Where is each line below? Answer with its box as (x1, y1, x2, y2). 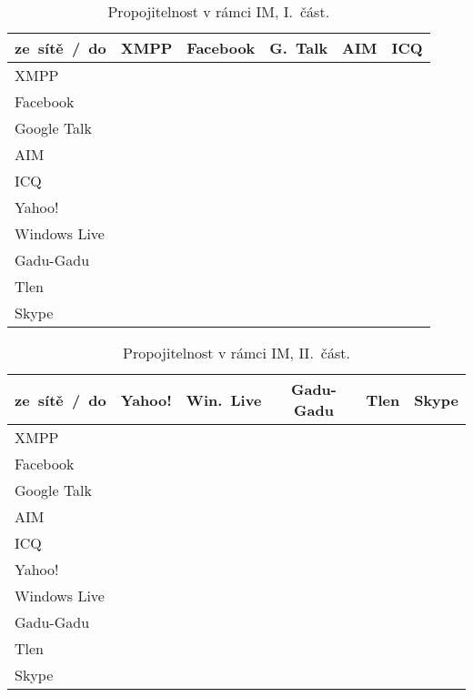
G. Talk (269, 37, 328, 58)
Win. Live (186, 389, 262, 410)
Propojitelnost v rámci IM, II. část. (123, 342, 350, 363)
